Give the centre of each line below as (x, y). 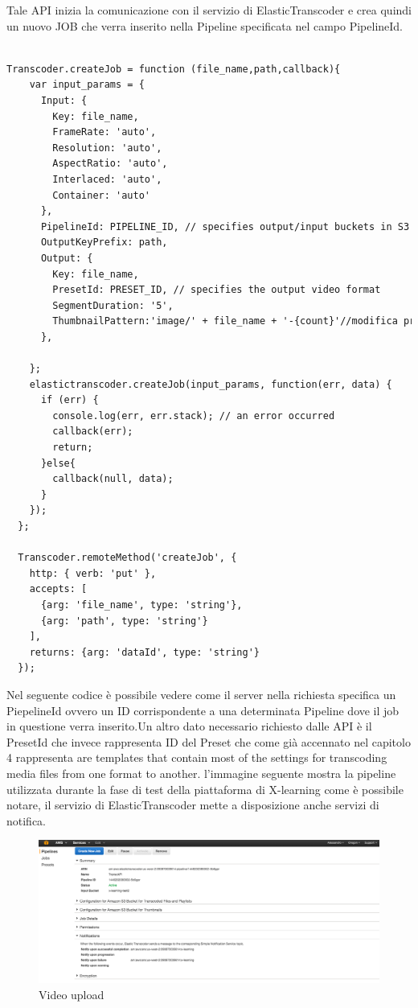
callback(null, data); (113, 479)
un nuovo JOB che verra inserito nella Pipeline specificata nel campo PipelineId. (205, 25)
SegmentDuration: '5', (113, 305)
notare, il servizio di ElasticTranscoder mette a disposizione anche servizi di (193, 805)
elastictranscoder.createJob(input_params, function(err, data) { (211, 384)
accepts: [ (58, 589)
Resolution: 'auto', (107, 148)
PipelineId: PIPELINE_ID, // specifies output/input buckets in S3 (225, 226)
